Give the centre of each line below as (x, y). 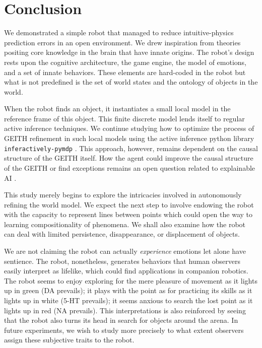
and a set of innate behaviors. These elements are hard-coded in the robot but (125, 72)
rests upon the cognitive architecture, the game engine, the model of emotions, (125, 62)
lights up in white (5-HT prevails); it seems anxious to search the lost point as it (128, 300)
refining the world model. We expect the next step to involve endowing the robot (129, 204)
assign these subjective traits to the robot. (69, 340)
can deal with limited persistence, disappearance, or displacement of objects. (122, 234)
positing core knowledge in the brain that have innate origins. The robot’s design (129, 52)
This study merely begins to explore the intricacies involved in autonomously (123, 195)
